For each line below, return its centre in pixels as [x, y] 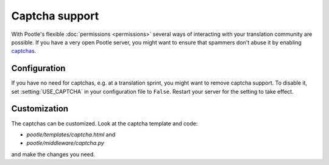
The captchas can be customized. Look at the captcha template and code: [104, 123]
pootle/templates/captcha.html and [71, 135]
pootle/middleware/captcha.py [65, 143]
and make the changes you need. [53, 154]
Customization [40, 109]
